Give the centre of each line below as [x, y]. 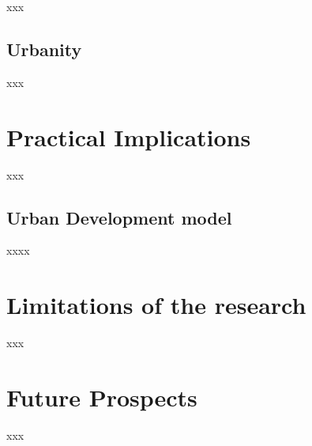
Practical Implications [129, 136]
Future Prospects [102, 397]
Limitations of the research [156, 305]
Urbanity [44, 49]
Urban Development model [119, 217]
